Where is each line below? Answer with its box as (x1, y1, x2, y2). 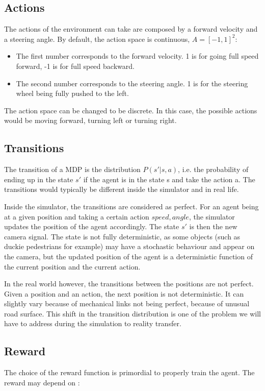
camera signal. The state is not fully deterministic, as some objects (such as (4, 231, 241, 241)
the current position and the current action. (4, 261, 141, 272)
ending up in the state (4, 174, 73, 184)
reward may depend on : (4, 377, 80, 387)
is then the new (189, 221, 237, 232)
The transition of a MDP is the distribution (4, 164, 141, 175)
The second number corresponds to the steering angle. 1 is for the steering (16, 78, 248, 88)
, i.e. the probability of (178, 164, 249, 175)
